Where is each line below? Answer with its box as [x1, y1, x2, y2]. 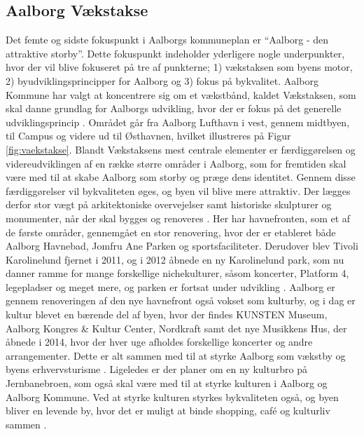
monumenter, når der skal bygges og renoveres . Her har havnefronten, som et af [6, 210, 351, 225]
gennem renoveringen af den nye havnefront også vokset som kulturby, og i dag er [6, 293, 356, 308]
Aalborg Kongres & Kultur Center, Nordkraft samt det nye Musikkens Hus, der [6, 320, 347, 335]
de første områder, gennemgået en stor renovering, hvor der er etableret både [6, 224, 336, 239]
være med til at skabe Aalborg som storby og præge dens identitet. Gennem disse [6, 170, 356, 184]
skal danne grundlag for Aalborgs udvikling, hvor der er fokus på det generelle [6, 101, 342, 116]
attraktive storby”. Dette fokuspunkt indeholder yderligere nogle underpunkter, [6, 46, 345, 60]
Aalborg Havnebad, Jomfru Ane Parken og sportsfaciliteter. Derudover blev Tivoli [6, 238, 358, 253]
